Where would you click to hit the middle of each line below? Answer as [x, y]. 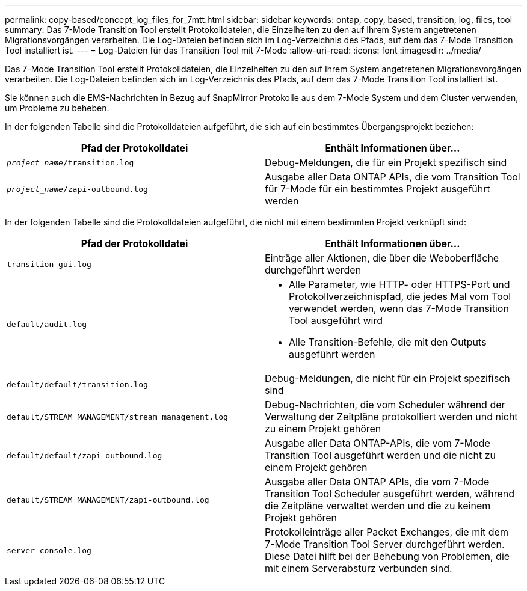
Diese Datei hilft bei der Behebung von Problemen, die [387, 556]
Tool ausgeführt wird [336, 320]
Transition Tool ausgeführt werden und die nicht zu [381, 455]
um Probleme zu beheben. [57, 108]
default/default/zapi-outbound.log [85, 455]
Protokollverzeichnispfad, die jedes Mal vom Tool [400, 296]
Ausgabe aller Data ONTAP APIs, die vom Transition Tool [393, 177]
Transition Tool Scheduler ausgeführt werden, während [390, 494]
